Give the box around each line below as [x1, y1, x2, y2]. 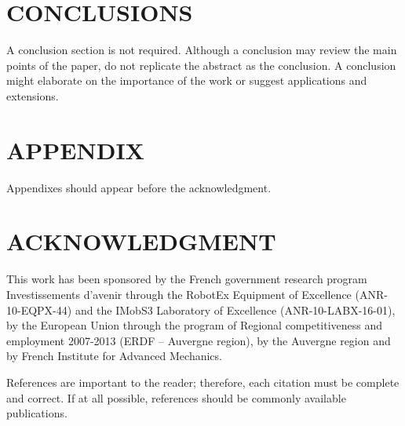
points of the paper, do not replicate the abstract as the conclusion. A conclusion [6, 56, 396, 73]
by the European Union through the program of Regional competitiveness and [6, 317, 383, 333]
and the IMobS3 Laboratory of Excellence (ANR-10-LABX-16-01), [75, 301, 396, 318]
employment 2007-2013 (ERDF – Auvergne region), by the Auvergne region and [6, 332, 391, 348]
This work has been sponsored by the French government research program [6, 271, 367, 287]
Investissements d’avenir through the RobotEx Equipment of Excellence [6, 286, 352, 302]
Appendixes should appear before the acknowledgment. [6, 179, 272, 195]
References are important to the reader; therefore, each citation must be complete [6, 373, 400, 390]
